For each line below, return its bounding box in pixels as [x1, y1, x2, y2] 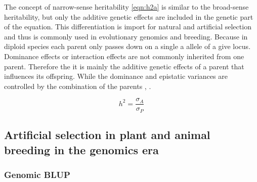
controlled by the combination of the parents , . [4, 80, 151, 91]
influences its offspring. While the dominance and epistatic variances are [4, 71, 228, 81]
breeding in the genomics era [4, 142, 159, 157]
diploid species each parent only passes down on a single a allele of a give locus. [4, 41, 251, 52]
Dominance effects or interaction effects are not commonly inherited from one [4, 51, 244, 61]
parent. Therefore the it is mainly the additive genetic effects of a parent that [4, 61, 244, 71]
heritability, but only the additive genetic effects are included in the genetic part [4, 11, 253, 22]
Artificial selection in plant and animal [4, 127, 210, 143]
